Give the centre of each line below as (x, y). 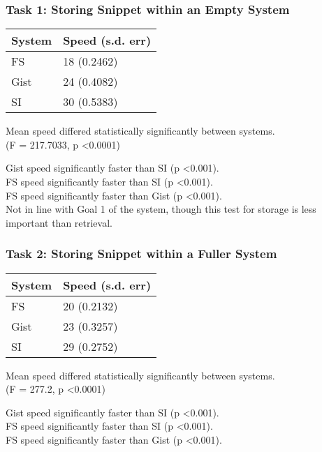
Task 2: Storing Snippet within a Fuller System (141, 254)
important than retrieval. (59, 222)
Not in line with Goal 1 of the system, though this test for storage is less (161, 209)
